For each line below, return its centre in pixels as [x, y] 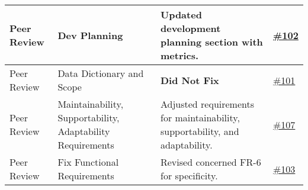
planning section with [211, 42]
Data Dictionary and [101, 73]
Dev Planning [90, 35]
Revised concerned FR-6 [211, 162]
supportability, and [200, 131]
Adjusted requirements [207, 104]
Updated [181, 15]
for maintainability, [200, 117]
